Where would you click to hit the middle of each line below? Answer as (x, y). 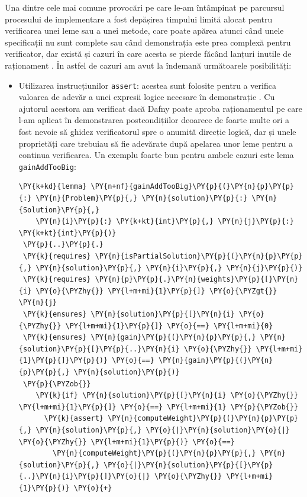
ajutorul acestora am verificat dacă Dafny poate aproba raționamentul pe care (161, 108)
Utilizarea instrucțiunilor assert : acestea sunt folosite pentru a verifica (147, 85)
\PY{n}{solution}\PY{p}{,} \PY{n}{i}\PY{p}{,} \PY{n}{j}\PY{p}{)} (169, 268)
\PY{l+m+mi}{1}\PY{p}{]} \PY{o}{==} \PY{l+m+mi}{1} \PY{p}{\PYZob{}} (159, 407)
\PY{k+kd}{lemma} (53, 187)
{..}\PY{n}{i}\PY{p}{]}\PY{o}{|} (84, 477)
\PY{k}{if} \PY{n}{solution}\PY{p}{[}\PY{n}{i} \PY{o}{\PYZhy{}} (167, 396)
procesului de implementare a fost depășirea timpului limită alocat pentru (139, 19)
